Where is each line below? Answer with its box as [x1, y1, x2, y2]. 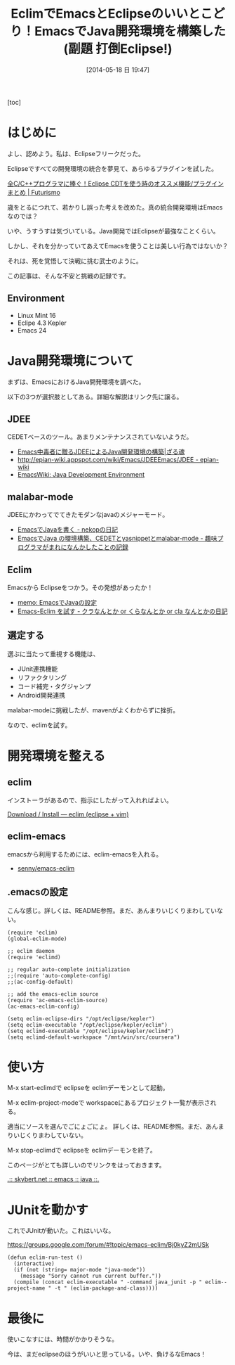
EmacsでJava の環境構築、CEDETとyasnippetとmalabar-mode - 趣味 [17, 534, 217, 543]
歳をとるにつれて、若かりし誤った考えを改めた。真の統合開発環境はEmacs [7, 203, 223, 211]
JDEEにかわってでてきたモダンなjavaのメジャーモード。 [7, 511, 169, 519]
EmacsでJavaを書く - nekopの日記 [17, 525, 119, 534]
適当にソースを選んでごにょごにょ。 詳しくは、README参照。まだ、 [7, 1122, 206, 1131]
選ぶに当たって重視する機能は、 [7, 649, 100, 658]
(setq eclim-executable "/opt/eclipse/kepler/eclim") [7, 1021, 168, 1028]
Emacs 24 [17, 326, 47, 334]
